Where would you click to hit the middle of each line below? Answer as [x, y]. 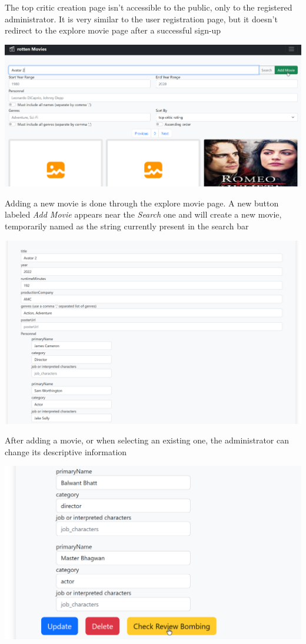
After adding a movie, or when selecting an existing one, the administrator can [147, 440]
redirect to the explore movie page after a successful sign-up [113, 30]
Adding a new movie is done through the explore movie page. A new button [142, 203]
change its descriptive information [66, 451]
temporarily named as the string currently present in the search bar [127, 226]
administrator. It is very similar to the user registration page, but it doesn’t [141, 19]
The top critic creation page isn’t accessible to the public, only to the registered [149, 7]
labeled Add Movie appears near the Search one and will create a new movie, [143, 214]
